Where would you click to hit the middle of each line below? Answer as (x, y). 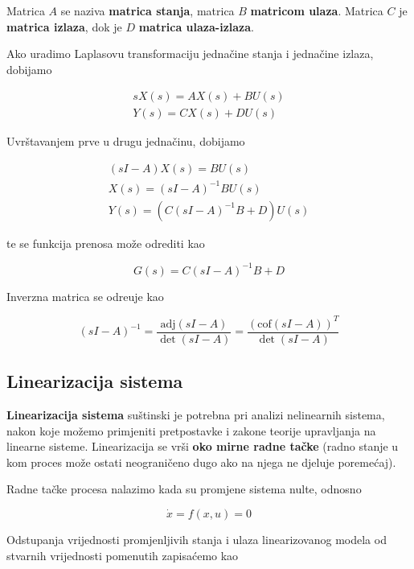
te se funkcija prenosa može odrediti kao (106, 243)
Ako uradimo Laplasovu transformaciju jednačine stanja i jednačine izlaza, (190, 54)
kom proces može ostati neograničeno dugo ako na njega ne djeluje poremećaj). (201, 462)
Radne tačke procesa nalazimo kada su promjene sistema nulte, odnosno (184, 489)
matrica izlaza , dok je (64, 26)
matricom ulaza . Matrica (317, 10)
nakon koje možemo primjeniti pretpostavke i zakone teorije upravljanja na (191, 430)
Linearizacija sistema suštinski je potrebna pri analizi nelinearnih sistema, (196, 415)
